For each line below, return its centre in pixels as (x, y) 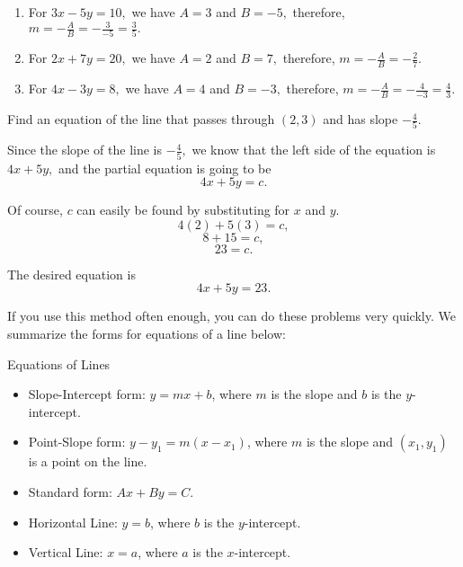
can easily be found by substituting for (183, 210)
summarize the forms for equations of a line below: (147, 334)
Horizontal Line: (73, 522)
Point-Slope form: (77, 442)
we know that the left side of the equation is (314, 150)
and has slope (361, 119)
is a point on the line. (88, 461)
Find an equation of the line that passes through (141, 119)
